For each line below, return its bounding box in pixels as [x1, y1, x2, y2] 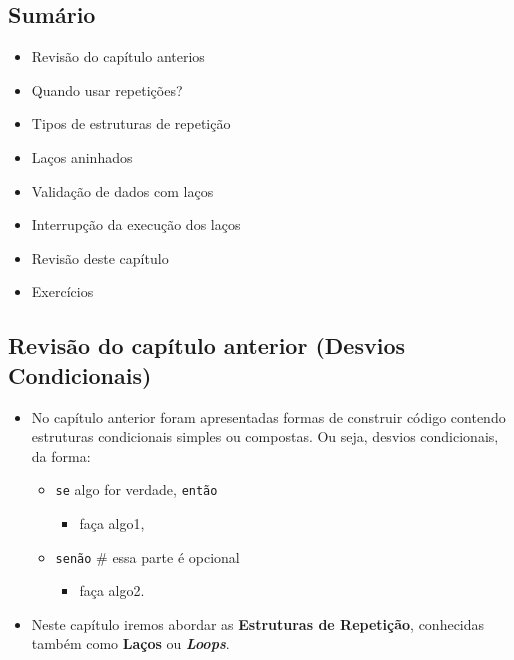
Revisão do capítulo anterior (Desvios [8, 330, 406, 361]
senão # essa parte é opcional [55, 546, 240, 567]
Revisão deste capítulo [31, 247, 169, 268]
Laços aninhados [31, 146, 133, 167]
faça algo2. [79, 580, 145, 601]
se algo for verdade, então [55, 479, 218, 500]
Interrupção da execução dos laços [31, 214, 241, 235]
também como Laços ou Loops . [31, 633, 230, 654]
